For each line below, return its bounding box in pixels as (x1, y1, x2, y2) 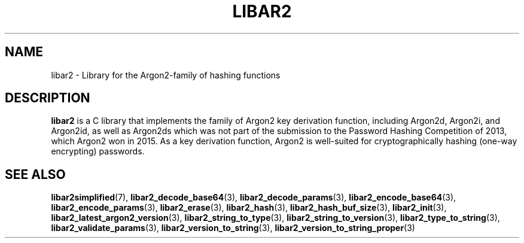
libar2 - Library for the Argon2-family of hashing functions (51, 69, 281, 80)
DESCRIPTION (5, 90, 90, 106)
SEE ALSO (5, 166, 66, 182)
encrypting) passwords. (51, 146, 145, 157)
